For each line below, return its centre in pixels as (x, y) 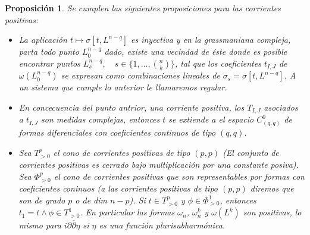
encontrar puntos (49, 63)
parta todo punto (49, 51)
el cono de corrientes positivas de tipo (122, 152)
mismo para (40, 225)
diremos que (272, 188)
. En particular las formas (127, 212)
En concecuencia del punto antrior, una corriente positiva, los (131, 107)
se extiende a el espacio (211, 119)
